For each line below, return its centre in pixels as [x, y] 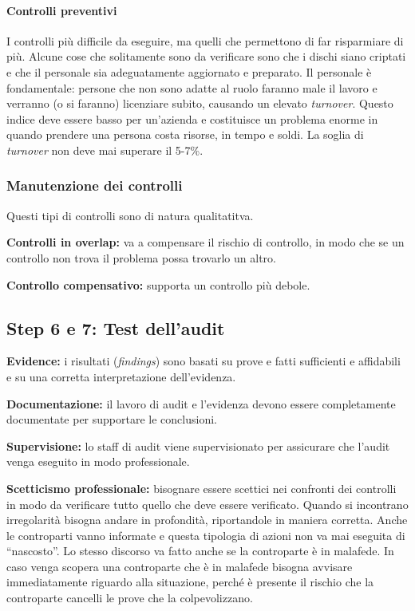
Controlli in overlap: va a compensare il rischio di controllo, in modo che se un [206, 242]
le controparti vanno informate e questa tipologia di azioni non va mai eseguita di [206, 535]
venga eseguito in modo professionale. [98, 461]
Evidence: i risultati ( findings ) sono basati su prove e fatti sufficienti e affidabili [204, 361]
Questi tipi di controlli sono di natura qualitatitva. [130, 215]
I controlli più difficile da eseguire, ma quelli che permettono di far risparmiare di [205, 40]
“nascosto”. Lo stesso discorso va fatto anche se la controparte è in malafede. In [200, 551]
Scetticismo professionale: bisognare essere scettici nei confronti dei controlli [202, 488]
